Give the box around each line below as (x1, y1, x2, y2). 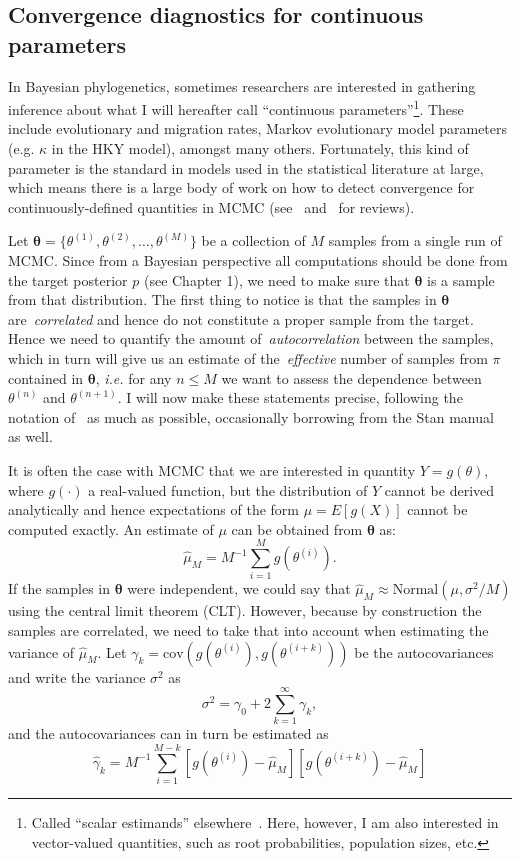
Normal (392, 583, 439, 598)
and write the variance (8, 666, 146, 687)
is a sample (427, 269, 495, 290)
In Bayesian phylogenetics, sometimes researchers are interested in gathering (8, 75, 476, 96)
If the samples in (8, 578, 111, 599)
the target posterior (8, 269, 128, 290)
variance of (8, 641, 75, 662)
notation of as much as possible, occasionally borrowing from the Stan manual (8, 406, 494, 427)
